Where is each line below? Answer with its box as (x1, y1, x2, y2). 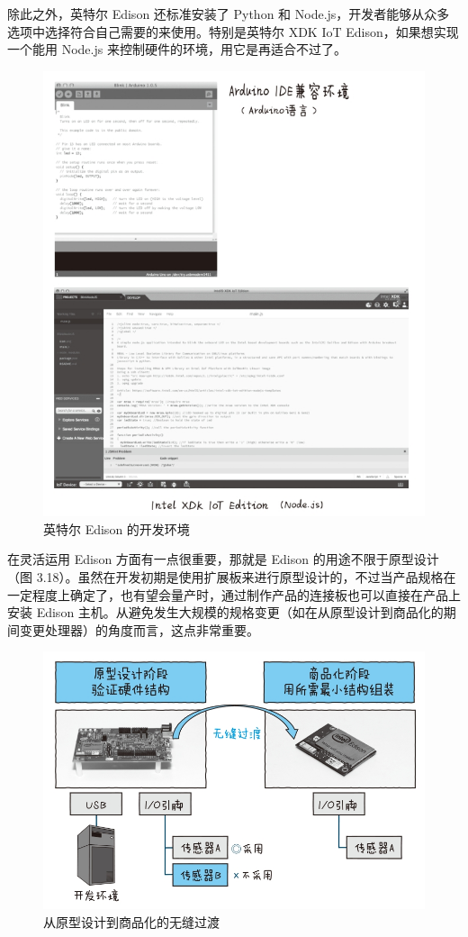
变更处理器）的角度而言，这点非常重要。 (19, 620, 259, 639)
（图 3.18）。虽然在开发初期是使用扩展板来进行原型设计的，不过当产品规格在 (7, 567, 456, 586)
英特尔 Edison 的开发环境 (43, 519, 190, 538)
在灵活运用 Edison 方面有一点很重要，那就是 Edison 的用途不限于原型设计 (7, 550, 439, 569)
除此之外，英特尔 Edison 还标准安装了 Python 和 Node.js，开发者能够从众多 (7, 5, 450, 23)
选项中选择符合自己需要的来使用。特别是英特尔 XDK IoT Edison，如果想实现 (7, 22, 459, 41)
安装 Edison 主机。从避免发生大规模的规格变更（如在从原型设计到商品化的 (7, 603, 444, 622)
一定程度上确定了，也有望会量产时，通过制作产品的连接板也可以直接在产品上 (7, 585, 461, 604)
